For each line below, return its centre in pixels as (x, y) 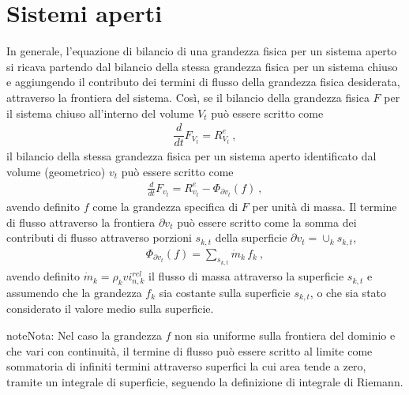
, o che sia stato (348, 292)
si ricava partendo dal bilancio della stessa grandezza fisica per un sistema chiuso (202, 66)
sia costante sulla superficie (225, 292)
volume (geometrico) (56, 171)
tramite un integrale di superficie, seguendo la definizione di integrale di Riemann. (205, 381)
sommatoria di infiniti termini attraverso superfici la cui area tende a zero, (186, 366)
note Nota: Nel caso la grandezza (84, 335)
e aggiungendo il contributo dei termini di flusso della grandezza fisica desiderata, (203, 82)
